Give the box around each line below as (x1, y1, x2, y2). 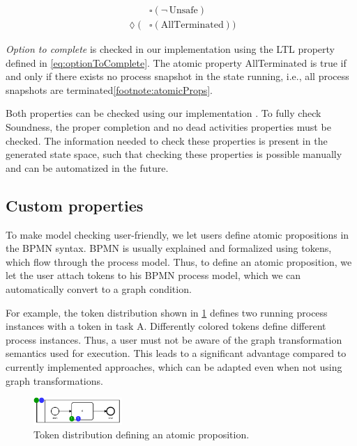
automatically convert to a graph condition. (6, 281, 192, 296)
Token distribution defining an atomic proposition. (33, 427, 250, 442)
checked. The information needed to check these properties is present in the (6, 133, 328, 148)
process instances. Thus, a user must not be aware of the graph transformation (6, 332, 342, 347)
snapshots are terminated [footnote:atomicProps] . (6, 82, 213, 97)
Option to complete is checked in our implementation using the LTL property (6, 42, 335, 56)
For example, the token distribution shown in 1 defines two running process (6, 305, 328, 319)
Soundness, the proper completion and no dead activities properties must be (6, 120, 331, 134)
